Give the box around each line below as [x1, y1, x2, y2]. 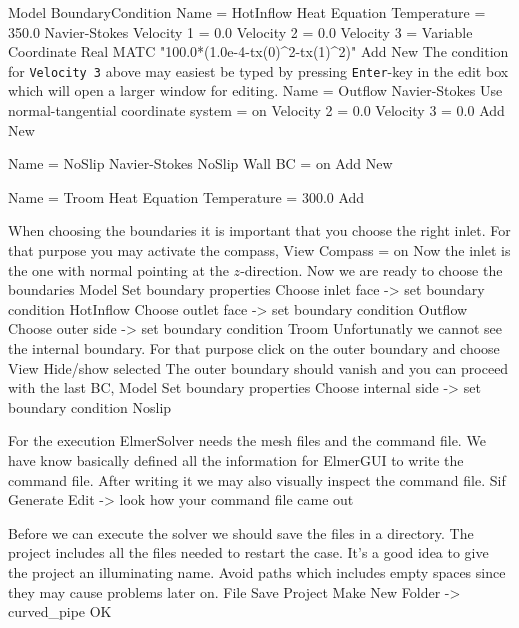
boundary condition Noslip [8, 396, 172, 417]
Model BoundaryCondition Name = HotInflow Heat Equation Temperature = [8, 2, 486, 22]
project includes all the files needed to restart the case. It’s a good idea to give [8, 542, 489, 563]
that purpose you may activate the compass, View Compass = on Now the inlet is [8, 240, 511, 260]
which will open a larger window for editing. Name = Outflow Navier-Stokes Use [8, 80, 503, 101]
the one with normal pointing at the [8, 259, 229, 280]
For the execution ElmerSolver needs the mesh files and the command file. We [8, 430, 486, 451]
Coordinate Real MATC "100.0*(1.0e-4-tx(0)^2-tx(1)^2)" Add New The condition [8, 41, 509, 62]
